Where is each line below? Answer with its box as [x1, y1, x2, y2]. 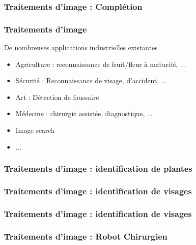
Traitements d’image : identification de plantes [4, 162, 193, 175]
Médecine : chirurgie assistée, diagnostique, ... [15, 108, 153, 119]
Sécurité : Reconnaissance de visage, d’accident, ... [15, 75, 167, 86]
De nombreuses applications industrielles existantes [4, 42, 158, 53]
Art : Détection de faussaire [15, 92, 99, 102]
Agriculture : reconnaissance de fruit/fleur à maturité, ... [15, 59, 186, 69]
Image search [15, 125, 55, 135]
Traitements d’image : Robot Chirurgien [4, 230, 168, 242]
